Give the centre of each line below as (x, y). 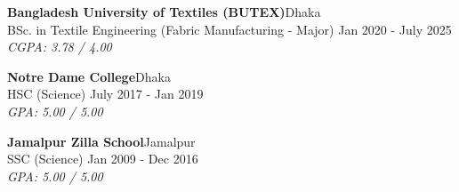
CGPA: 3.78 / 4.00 (60, 47)
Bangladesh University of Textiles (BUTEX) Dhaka (164, 12)
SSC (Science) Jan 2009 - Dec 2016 (103, 159)
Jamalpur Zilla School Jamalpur (101, 141)
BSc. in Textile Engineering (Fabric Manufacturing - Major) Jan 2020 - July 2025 (229, 29)
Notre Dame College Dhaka (89, 76)
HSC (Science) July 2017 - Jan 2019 (105, 94)
